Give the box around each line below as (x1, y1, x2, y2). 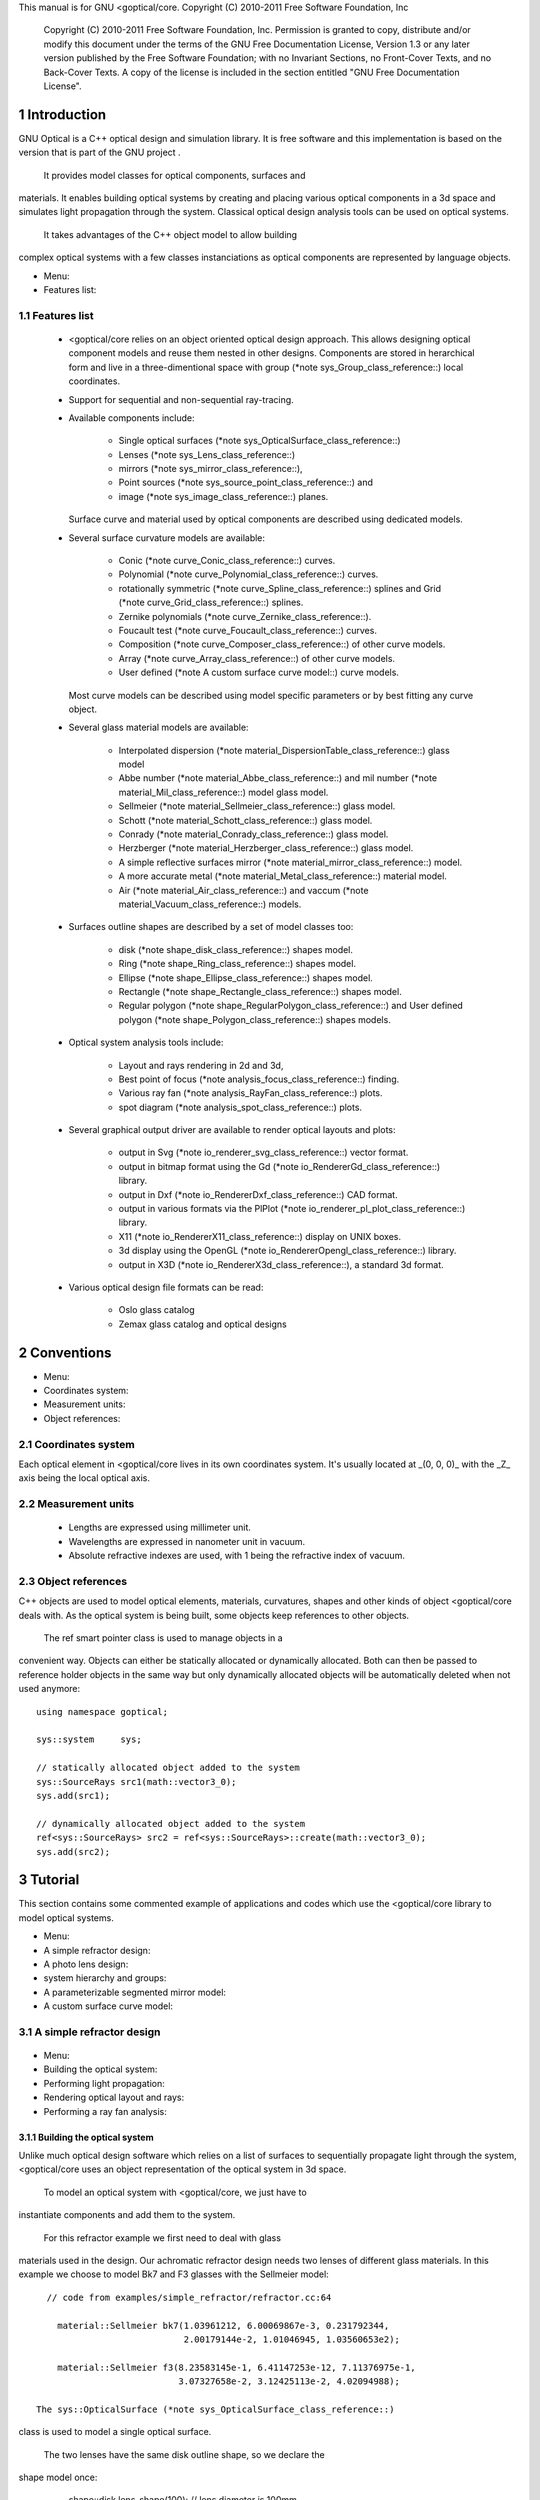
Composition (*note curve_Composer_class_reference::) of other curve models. (118, 638, 446, 650)
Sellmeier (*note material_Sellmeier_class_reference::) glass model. (118, 800, 396, 812)
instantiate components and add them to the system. (18, 2209, 236, 2221)
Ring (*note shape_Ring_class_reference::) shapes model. (118, 958, 357, 970)
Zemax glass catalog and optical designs (118, 1318, 287, 1330)
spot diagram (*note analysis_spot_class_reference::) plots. (118, 1101, 363, 1113)
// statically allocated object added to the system (36, 1762, 300, 1774)
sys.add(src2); (36, 1846, 111, 1857)
